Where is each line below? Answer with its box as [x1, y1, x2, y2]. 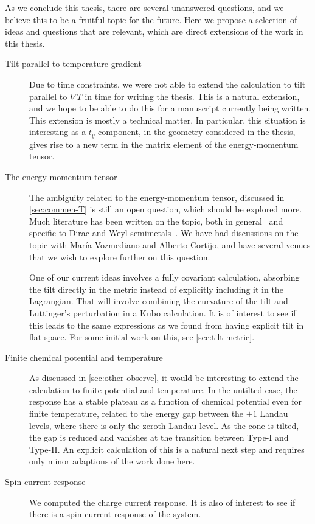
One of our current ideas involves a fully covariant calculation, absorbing [29, 271, 300, 284]
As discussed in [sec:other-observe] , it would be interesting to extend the [29, 371, 299, 384]
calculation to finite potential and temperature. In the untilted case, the [29, 383, 297, 396]
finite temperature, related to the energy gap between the [29, 407, 244, 420]
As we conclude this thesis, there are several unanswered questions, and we [5, 1, 284, 13]
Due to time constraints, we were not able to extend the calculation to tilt [29, 77, 306, 90]
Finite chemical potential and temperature [5, 351, 163, 363]
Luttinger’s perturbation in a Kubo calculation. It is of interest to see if [29, 306, 296, 319]
